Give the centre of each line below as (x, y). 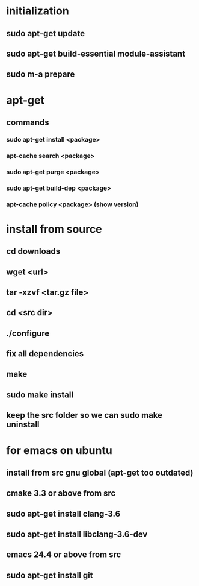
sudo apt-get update (46, 33)
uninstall (23, 425)
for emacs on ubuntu (59, 451)
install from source (54, 229)
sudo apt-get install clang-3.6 (63, 514)
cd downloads (33, 251)
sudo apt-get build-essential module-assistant (96, 53)
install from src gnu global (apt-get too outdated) (100, 472)
